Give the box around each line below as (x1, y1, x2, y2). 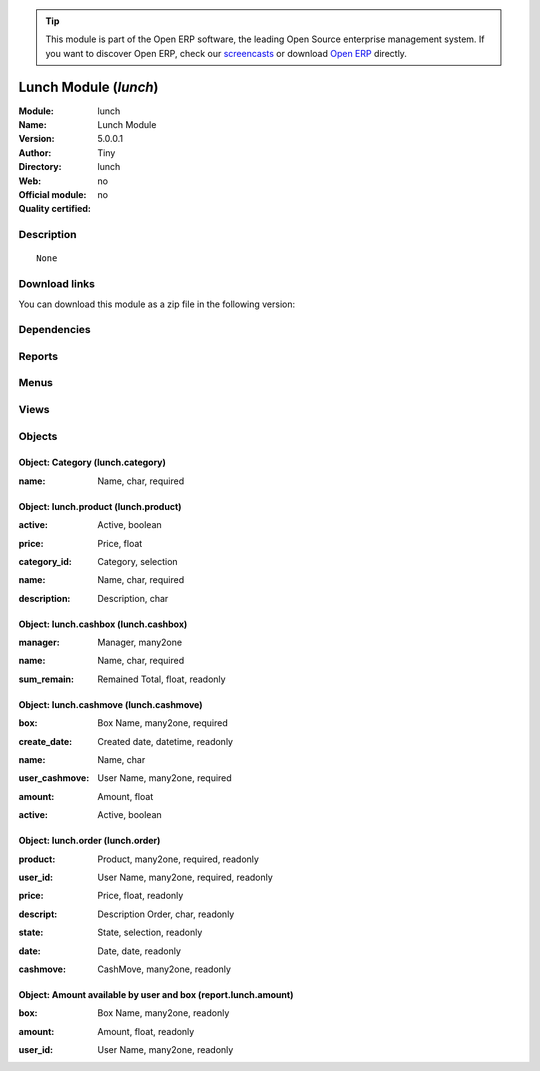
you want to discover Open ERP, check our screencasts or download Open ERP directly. (45, 47, 407, 59)
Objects (18, 429, 58, 443)
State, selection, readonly (97, 926, 203, 939)
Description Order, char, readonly (97, 908, 235, 920)
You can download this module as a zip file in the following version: (18, 298, 296, 310)
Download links (18, 277, 95, 291)
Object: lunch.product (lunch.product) (18, 500, 182, 512)
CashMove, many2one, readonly (97, 963, 232, 975)
